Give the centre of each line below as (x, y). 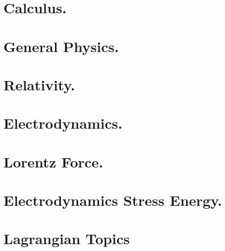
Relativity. (39, 84)
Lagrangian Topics (67, 238)
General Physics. (61, 46)
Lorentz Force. (54, 161)
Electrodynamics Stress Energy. (113, 200)
